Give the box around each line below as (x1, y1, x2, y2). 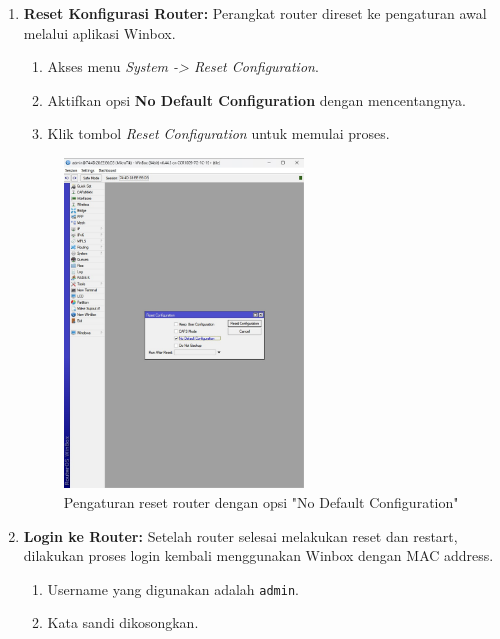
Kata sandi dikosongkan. (47, 612, 199, 633)
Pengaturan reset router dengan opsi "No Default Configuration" (63, 492, 459, 513)
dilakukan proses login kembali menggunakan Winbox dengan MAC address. (23, 545, 494, 566)
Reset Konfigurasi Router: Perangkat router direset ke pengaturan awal (23, 3, 487, 23)
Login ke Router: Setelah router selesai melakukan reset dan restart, (23, 525, 458, 546)
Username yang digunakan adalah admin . (47, 578, 299, 599)
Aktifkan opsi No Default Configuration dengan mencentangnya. (47, 89, 466, 110)
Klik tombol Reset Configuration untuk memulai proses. (47, 123, 390, 144)
